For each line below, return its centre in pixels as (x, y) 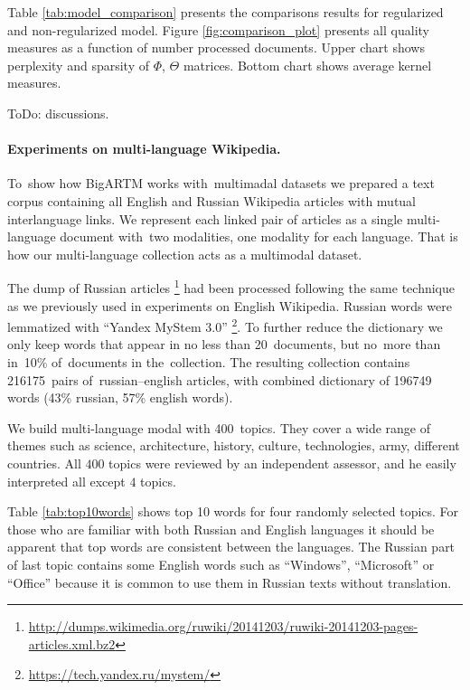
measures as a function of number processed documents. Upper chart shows (216, 47)
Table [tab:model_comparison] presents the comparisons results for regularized (226, 12)
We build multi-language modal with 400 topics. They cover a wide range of (219, 427)
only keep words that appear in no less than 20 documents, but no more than (224, 344)
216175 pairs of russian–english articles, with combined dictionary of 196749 (220, 379)
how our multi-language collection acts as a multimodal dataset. (185, 254)
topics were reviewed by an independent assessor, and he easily (282, 463)
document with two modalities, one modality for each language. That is (259, 236)
